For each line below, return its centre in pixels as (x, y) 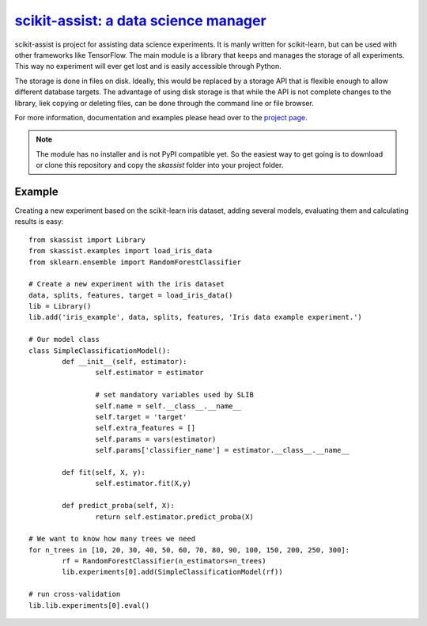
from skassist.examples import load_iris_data (121, 251)
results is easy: (39, 222)
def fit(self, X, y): (104, 472)
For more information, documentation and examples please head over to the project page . (161, 117)
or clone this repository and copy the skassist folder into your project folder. (160, 165)
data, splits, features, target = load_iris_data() (131, 295)
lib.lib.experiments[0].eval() (89, 605)
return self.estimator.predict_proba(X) (175, 517)
